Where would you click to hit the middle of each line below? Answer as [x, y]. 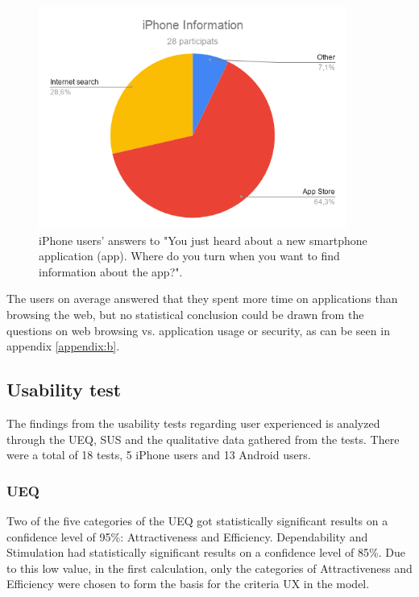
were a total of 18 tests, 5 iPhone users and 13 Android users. [159, 455]
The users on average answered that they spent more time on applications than [202, 298]
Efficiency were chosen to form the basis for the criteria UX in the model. [188, 584]
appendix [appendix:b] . [63, 346]
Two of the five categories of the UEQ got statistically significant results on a [197, 520]
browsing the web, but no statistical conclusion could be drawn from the [185, 314]
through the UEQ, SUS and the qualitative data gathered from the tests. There [203, 439]
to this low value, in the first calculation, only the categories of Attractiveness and [209, 568]
